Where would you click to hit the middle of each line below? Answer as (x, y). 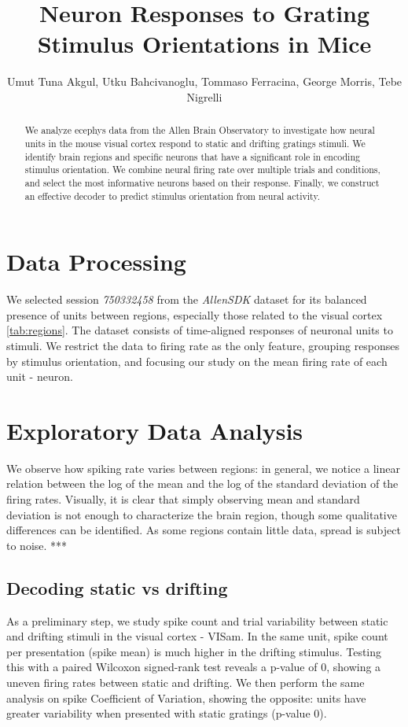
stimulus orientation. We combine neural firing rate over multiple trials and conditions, (202, 170)
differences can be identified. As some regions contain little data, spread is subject (204, 530)
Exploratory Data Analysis (155, 430)
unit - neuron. (40, 376)
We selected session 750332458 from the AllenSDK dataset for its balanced (187, 299)
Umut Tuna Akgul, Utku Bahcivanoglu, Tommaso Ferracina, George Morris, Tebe (204, 81)
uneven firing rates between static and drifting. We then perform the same (186, 682)
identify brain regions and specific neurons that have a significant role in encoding (192, 156)
